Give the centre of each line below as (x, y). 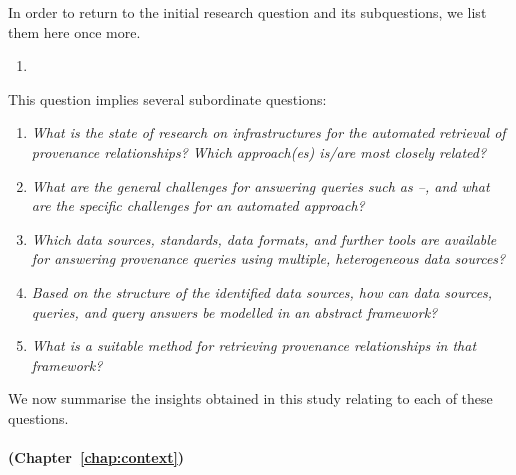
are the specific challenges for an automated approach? (198, 205)
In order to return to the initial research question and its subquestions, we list (247, 12)
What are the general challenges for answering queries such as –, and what (260, 185)
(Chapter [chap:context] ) (96, 457)
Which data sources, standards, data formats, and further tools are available (264, 238)
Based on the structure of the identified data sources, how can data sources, (262, 291)
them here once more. (74, 31)
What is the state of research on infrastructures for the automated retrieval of (268, 132)
